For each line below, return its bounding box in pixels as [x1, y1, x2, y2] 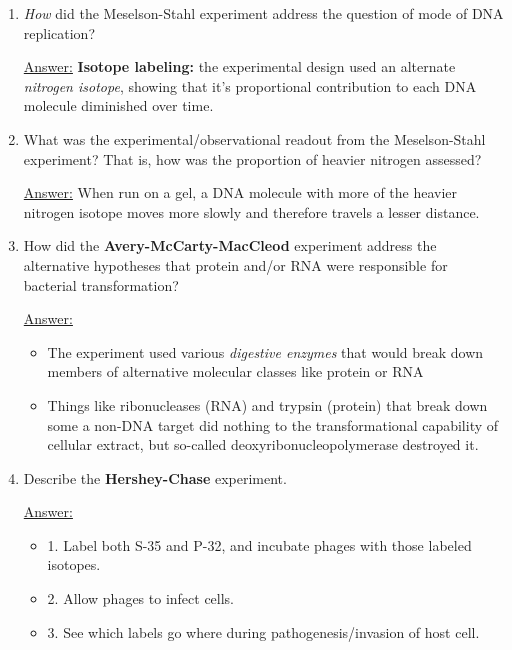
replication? [23, 22, 96, 43]
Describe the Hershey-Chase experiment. [23, 467, 287, 488]
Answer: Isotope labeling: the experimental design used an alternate [23, 56, 456, 77]
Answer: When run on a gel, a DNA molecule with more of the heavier [23, 182, 458, 203]
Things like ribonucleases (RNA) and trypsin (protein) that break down [47, 394, 488, 415]
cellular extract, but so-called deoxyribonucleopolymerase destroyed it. [47, 434, 479, 455]
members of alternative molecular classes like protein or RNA [47, 361, 424, 382]
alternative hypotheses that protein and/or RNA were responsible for [23, 254, 448, 275]
